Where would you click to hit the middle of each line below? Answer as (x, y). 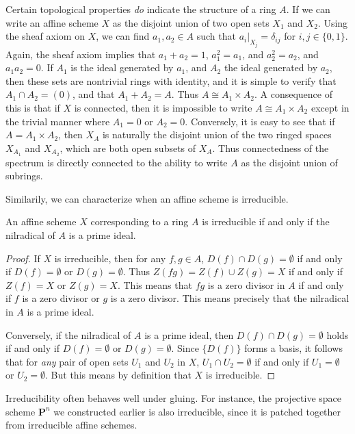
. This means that (155, 284)
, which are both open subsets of (128, 148)
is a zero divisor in (246, 284)
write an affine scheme (52, 22)
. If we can (308, 9)
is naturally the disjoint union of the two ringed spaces (217, 135)
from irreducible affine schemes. (71, 425)
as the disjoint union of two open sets (191, 22)
